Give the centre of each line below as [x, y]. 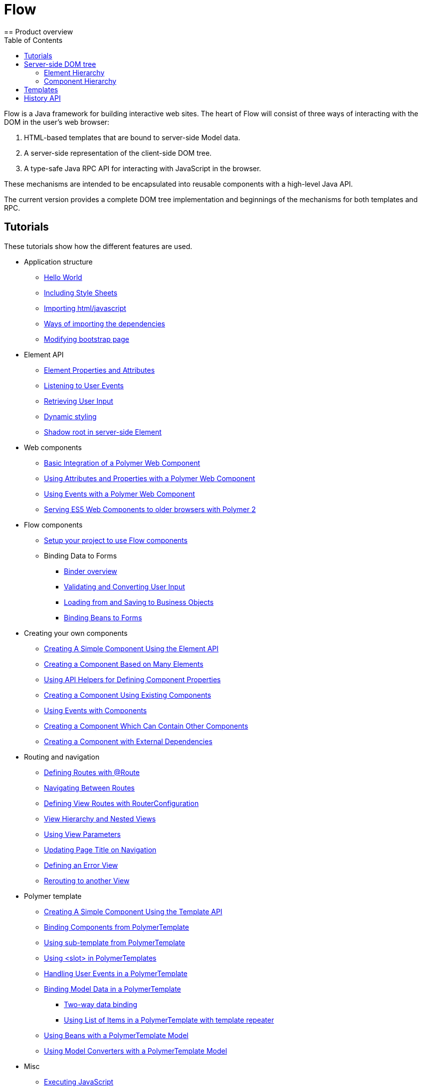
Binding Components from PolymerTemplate [117, 927]
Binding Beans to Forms [103, 617]
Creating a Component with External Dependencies [128, 741]
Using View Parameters [82, 834]
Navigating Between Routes [89, 788]
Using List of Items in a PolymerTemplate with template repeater [169, 1020]
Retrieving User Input [79, 401]
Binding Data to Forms [81, 555]
